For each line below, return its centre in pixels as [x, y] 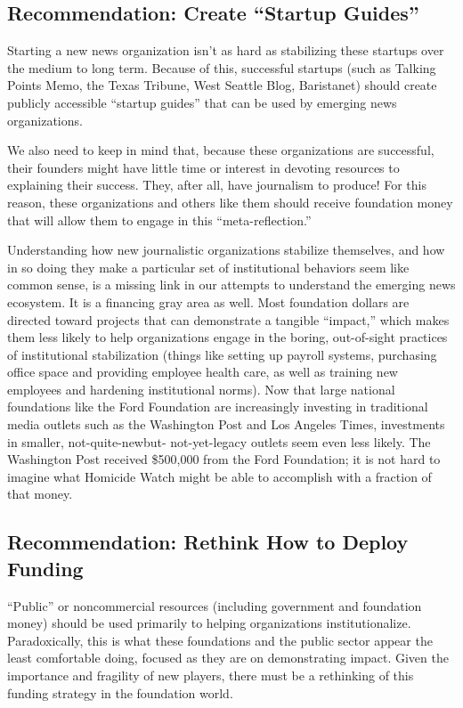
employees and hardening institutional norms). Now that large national [201, 389]
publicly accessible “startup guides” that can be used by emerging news [202, 102]
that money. [40, 494]
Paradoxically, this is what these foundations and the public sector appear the [220, 640]
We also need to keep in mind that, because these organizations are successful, [221, 150]
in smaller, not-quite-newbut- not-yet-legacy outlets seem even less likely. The [219, 441]
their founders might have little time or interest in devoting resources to [203, 167]
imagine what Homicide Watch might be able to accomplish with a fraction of [219, 476]
